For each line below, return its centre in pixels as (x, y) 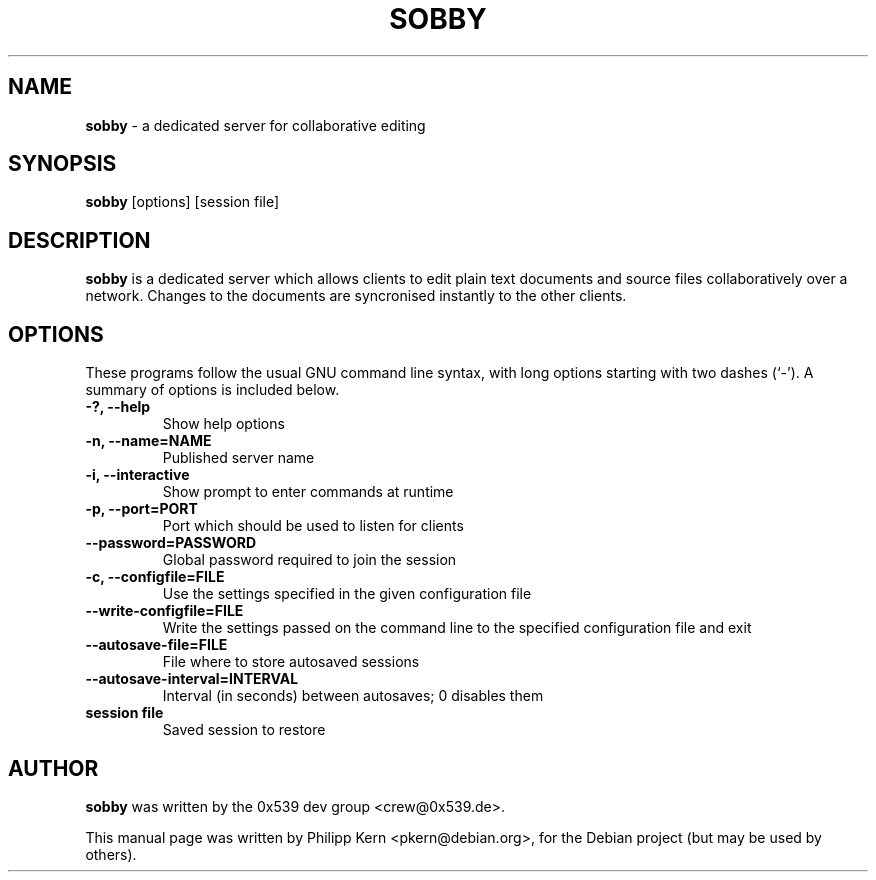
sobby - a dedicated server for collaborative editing (255, 125)
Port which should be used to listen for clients (313, 526)
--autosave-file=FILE (156, 645)
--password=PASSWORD (171, 543)
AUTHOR (53, 768)
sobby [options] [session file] (182, 202)
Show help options (223, 424)
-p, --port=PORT (141, 509)
